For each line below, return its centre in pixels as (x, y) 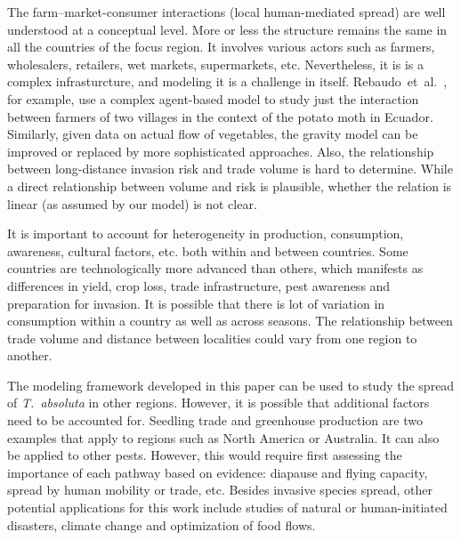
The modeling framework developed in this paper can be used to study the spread (231, 385)
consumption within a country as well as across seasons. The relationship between (230, 321)
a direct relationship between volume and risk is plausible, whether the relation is (230, 185)
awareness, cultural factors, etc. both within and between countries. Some (208, 250)
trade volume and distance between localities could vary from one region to (212, 338)
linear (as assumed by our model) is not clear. (132, 203)
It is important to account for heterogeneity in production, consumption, (206, 234)
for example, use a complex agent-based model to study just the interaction (213, 98)
